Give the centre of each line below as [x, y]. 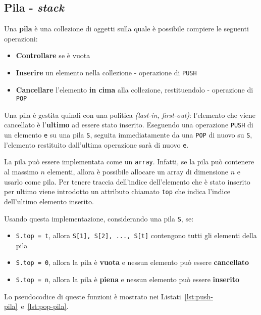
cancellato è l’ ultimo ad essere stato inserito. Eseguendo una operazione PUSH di [129, 125]
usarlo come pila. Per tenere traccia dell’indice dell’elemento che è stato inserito [127, 181]
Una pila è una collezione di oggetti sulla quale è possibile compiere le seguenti [126, 29]
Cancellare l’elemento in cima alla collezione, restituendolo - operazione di [135, 89]
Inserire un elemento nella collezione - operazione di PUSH [106, 72]
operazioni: [21, 38]
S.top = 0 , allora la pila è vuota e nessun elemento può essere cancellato [133, 262]
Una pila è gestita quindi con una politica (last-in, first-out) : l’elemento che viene [130, 115]
